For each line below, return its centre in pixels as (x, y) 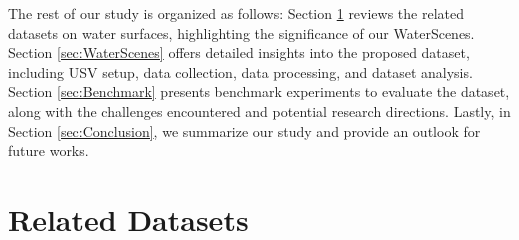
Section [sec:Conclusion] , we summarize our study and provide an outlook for (244, 130)
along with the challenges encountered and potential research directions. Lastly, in (259, 110)
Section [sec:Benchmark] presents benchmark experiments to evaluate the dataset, (259, 91)
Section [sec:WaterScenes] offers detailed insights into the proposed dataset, (239, 52)
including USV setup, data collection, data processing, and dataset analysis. (240, 71)
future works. (48, 150)
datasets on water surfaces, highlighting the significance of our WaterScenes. (241, 32)
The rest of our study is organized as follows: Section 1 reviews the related (236, 13)
